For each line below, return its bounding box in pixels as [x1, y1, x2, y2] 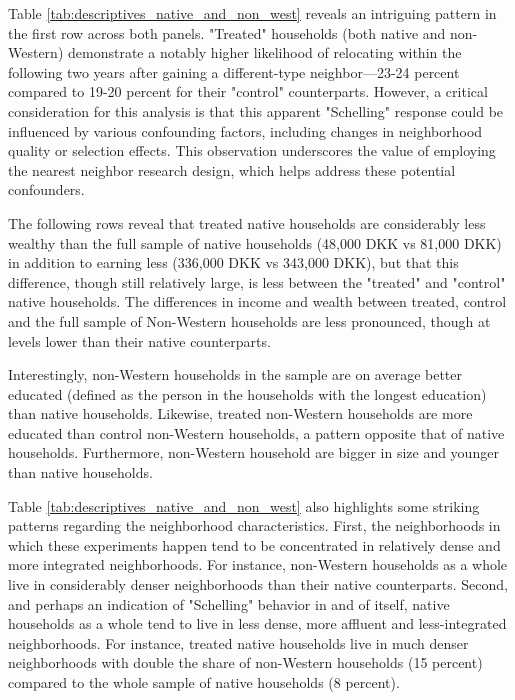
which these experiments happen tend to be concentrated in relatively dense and [8, 534, 501, 555]
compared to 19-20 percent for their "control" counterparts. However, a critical [8, 81, 488, 102]
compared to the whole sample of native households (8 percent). [8, 672, 400, 692]
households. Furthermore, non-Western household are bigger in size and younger [8, 442, 499, 463]
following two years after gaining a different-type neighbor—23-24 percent [8, 61, 460, 82]
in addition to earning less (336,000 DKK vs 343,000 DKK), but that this [8, 252, 459, 273]
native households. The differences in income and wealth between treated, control [8, 291, 507, 312]
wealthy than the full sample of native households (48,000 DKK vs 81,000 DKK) [8, 232, 502, 253]
